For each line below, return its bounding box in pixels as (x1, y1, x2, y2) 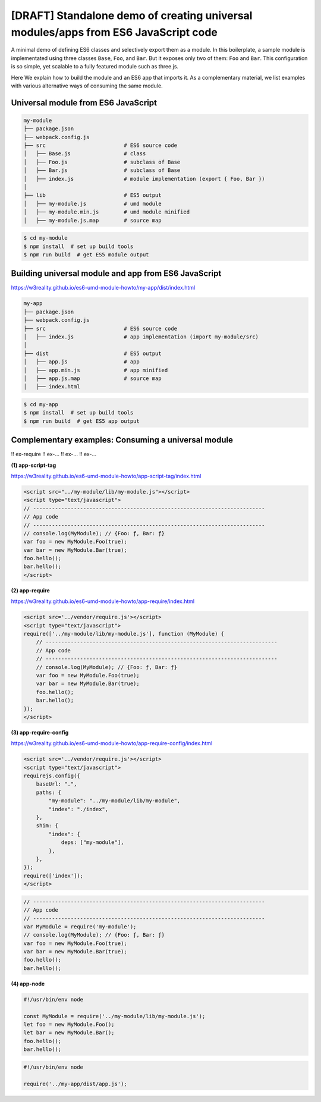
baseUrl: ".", (36, 781, 77, 787)
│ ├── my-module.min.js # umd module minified (23, 209, 190, 215)
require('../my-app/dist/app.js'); (23, 1080, 127, 1087)
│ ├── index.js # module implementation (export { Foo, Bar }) (23, 175, 265, 182)
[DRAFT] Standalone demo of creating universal (11, 9, 253, 22)
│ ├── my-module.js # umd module (23, 200, 162, 207)
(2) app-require (11, 586, 50, 594)
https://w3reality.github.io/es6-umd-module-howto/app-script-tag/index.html (11, 472, 202, 479)
